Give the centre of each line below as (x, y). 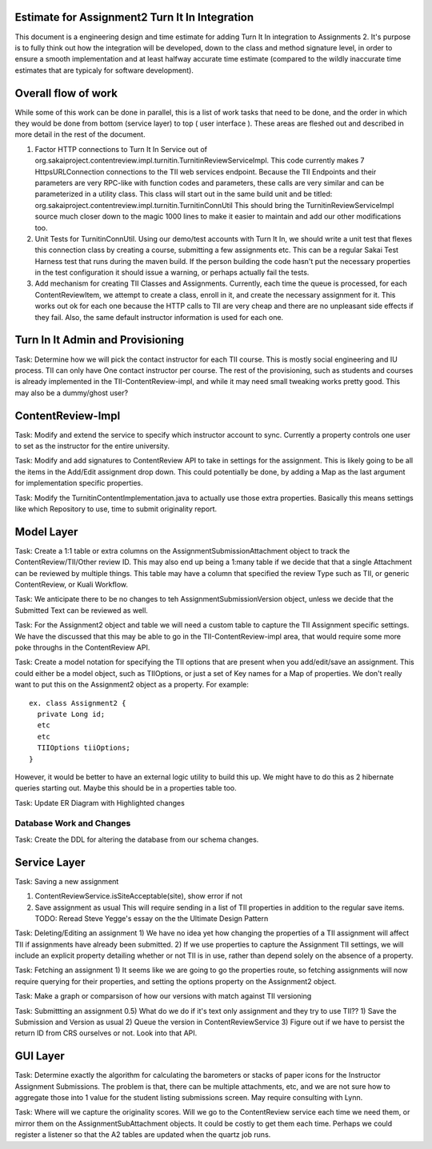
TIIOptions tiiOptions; (84, 748)
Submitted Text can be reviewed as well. (81, 610)
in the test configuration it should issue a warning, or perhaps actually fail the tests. (172, 273)
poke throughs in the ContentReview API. (82, 647)
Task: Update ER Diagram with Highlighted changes (100, 803)
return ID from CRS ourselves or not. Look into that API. (106, 1033)
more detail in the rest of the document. (80, 134)
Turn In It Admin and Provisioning (99, 340)
